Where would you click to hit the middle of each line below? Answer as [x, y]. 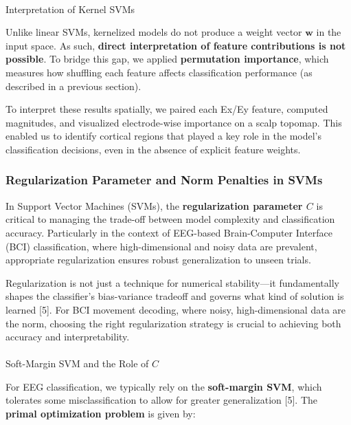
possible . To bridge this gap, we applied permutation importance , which [167, 59]
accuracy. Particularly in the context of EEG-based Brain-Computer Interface [169, 232]
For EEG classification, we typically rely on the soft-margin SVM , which [164, 386]
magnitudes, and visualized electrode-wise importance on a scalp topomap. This [174, 122]
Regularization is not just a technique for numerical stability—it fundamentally [172, 282]
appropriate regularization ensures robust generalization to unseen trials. [158, 260]
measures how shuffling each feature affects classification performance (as [159, 72]
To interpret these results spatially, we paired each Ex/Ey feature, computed [167, 109]
